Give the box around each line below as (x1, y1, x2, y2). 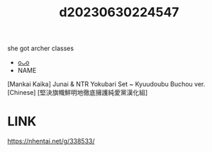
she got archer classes (7, 44, 74, 53)
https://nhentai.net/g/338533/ (7, 137, 95, 146)
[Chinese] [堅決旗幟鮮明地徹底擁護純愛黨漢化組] (7, 88, 148, 97)
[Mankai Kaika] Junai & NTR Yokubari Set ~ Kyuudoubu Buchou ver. (7, 80, 206, 88)
